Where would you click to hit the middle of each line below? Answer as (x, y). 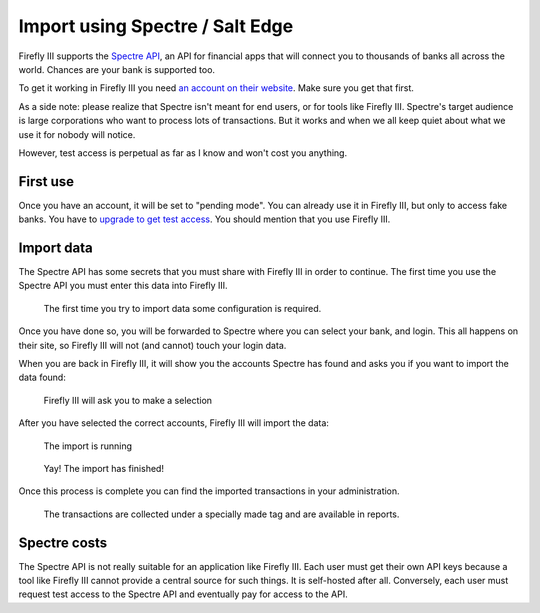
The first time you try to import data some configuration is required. (182, 308)
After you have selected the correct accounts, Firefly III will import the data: (174, 423)
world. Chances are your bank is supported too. (116, 69)
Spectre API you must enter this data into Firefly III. (123, 286)
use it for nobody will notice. (77, 134)
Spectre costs (63, 542)
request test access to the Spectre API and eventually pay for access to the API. (183, 594)
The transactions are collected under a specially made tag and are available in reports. (221, 514)
